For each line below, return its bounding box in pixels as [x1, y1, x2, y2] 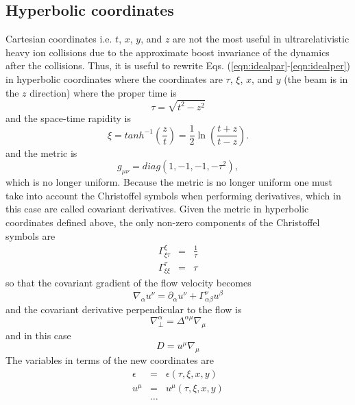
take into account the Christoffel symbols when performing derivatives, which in [5, 188, 341, 202]
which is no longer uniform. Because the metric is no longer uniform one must [5, 175, 333, 189]
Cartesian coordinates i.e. [5, 32, 112, 46]
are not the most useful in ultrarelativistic [173, 32, 350, 46]
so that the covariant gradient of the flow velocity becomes [5, 275, 252, 290]
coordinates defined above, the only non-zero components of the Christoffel [5, 214, 320, 229]
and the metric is [5, 145, 77, 160]
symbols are [5, 228, 56, 243]
